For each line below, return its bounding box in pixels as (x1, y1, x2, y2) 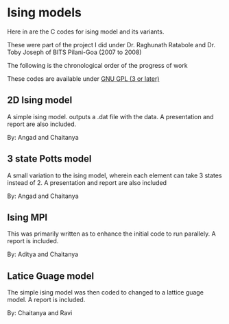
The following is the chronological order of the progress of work (7, 61, 188, 69)
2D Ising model (7, 95, 73, 106)
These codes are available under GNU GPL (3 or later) (7, 74, 160, 83)
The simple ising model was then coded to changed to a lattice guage (7, 288, 204, 297)
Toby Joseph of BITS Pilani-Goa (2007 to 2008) (7, 48, 142, 56)
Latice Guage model (7, 270, 95, 282)
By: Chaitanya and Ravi (7, 309, 73, 317)
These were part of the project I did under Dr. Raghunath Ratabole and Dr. (7, 40, 216, 49)
